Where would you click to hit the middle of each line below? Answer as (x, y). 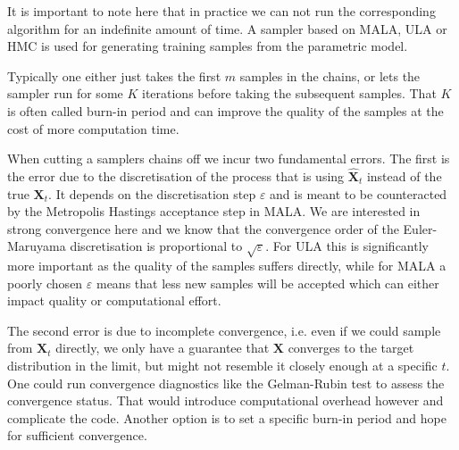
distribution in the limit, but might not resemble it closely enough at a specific (222, 366)
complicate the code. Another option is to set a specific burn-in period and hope (227, 417)
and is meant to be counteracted (359, 193)
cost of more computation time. (93, 128)
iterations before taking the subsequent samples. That (289, 93)
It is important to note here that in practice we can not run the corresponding (221, 11)
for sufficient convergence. (77, 435)
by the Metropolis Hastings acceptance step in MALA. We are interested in (214, 211)
